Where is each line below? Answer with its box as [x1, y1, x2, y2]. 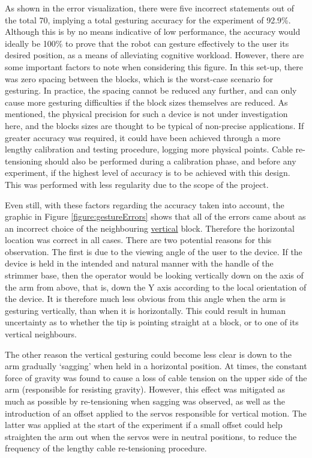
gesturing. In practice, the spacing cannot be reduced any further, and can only [5, 84, 297, 97]
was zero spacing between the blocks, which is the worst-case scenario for [5, 72, 274, 85]
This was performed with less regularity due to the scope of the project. [5, 178, 269, 190]
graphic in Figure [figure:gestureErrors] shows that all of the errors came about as [5, 210, 306, 223]
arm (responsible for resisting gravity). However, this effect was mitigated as [5, 383, 285, 396]
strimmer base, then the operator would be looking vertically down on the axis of [5, 269, 304, 282]
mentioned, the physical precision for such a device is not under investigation [5, 107, 288, 120]
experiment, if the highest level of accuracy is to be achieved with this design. [5, 166, 290, 179]
